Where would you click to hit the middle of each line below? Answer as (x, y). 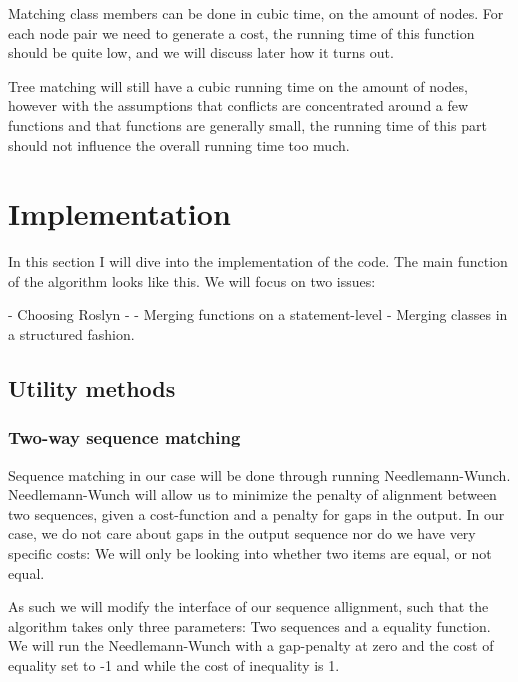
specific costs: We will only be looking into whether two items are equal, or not (250, 553)
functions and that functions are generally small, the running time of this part (247, 124)
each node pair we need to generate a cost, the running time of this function (241, 32)
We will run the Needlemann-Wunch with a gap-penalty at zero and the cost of (251, 645)
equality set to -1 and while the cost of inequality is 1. (174, 665)
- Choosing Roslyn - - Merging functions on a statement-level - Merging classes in (258, 314)
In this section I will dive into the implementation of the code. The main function (258, 261)
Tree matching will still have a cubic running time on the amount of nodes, (238, 85)
